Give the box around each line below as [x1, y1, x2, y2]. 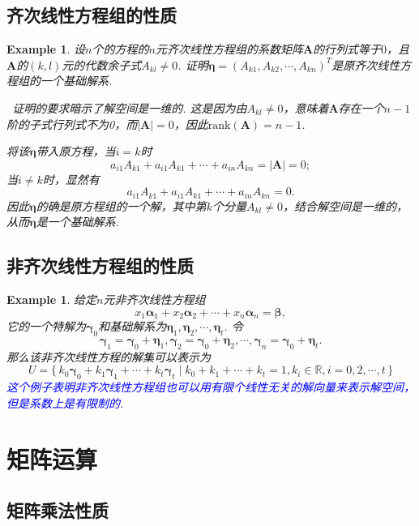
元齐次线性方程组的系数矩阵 [155, 41, 303, 58]
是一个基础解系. [36, 213, 119, 230]
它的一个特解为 [6, 318, 86, 335]
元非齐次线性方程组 [103, 291, 206, 308]
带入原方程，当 [36, 143, 116, 160]
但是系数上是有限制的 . [6, 394, 124, 411]
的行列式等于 [313, 41, 382, 58]
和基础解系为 [98, 318, 167, 335]
